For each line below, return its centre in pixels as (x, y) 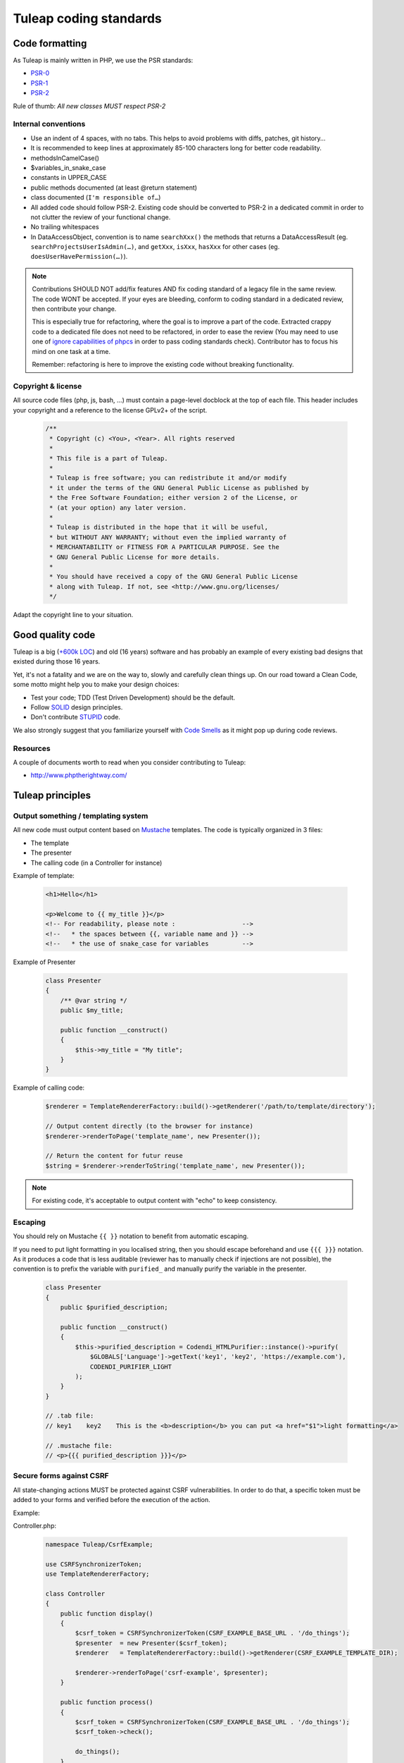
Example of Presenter (44, 962)
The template (50, 843)
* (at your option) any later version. (118, 507)
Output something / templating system (81, 816)
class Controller (75, 1593)
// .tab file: (70, 1416)
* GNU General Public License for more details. (135, 557)
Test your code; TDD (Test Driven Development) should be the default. (133, 697)
